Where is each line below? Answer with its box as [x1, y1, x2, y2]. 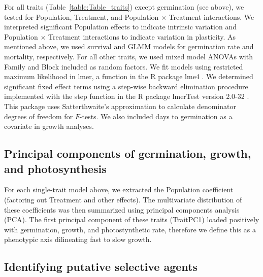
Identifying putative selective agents [4, 259, 198, 274]
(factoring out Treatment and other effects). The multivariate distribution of [4, 194, 242, 204]
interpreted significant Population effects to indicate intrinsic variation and [4, 21, 237, 32]
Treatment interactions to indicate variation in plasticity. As [48, 31, 236, 42]
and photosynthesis [4, 160, 107, 176]
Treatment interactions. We [169, 11, 254, 22]
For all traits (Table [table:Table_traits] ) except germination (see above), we [4, 2, 244, 12]
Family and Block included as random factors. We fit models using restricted [4, 61, 243, 72]
